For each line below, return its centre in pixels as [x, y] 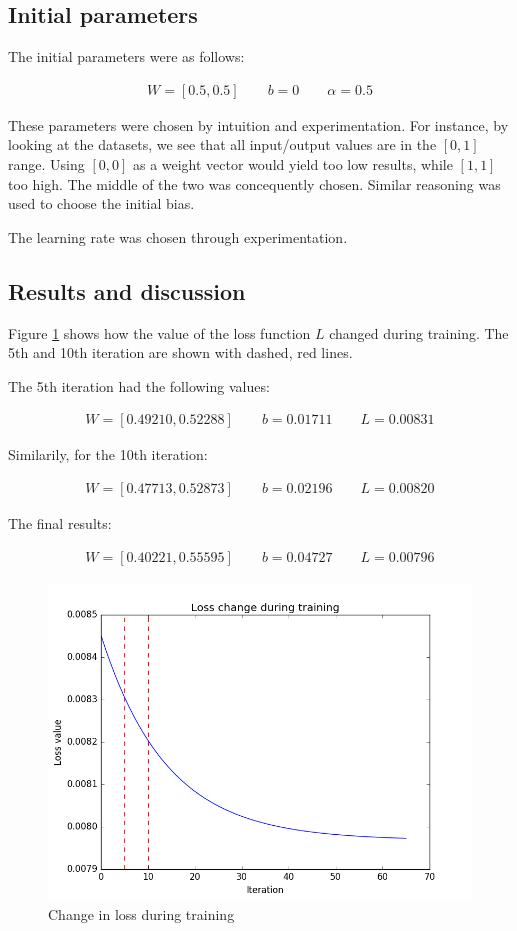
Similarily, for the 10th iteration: [108, 454]
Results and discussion [127, 290]
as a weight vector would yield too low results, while [292, 164]
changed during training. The [419, 332]
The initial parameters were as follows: [126, 56]
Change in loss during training [141, 914]
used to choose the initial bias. [101, 203]
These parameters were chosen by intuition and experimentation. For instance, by [258, 124]
